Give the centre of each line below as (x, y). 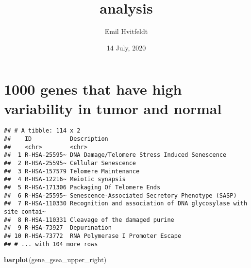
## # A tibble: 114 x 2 (42, 131)
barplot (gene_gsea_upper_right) (55, 260)
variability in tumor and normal (113, 108)
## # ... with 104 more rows (51, 244)
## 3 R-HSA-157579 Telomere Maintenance (72, 171)
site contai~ (25, 212)
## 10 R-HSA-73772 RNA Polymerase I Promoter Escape (93, 236)
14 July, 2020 (126, 47)
